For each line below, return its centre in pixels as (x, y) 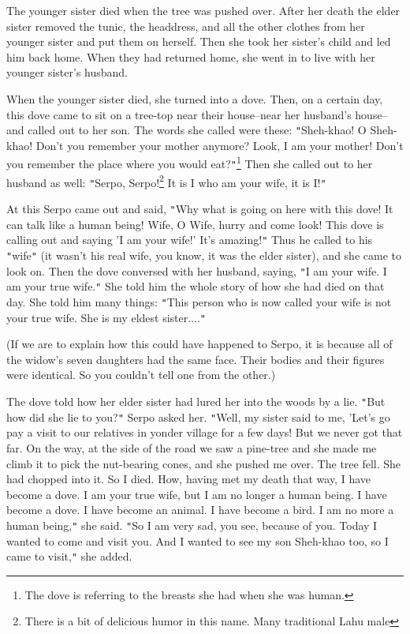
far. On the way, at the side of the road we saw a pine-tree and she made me (192, 447)
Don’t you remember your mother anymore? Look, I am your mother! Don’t (220, 145)
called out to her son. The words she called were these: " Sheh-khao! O (197, 130)
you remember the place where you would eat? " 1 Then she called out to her (190, 163)
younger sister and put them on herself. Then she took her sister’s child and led (199, 41)
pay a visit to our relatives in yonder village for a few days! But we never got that (205, 432)
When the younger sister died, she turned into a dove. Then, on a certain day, (195, 98)
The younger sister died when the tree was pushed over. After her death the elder (203, 10)
